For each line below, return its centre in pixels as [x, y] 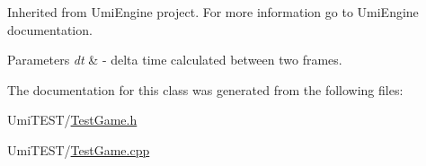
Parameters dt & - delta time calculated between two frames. [175, 60]
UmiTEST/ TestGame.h [72, 120]
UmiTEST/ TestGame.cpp [79, 149]
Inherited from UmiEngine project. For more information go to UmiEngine [213, 12]
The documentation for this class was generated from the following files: [205, 89]
